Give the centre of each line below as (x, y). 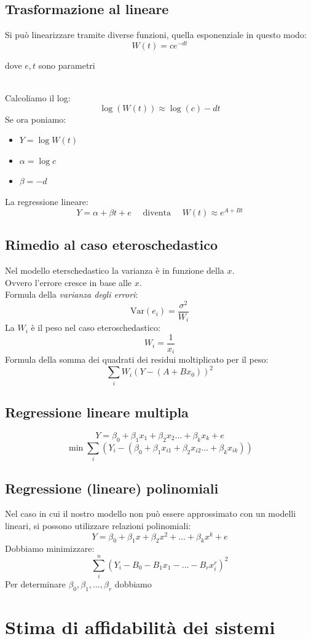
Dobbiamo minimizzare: (50, 548)
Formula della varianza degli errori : (72, 294)
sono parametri (67, 65)
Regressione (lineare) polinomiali (112, 488)
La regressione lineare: (47, 202)
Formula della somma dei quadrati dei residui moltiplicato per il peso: (137, 359)
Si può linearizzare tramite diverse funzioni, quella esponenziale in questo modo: (156, 35)
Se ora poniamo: (36, 119)
